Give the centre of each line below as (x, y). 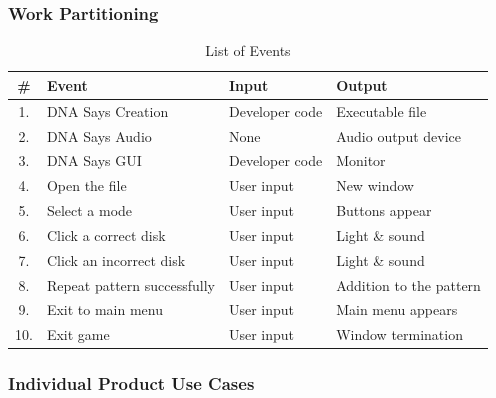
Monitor (361, 160)
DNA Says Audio (99, 135)
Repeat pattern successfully (130, 284)
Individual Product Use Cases (131, 383)
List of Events (248, 50)
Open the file (86, 185)
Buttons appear (384, 210)
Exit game (78, 334)
